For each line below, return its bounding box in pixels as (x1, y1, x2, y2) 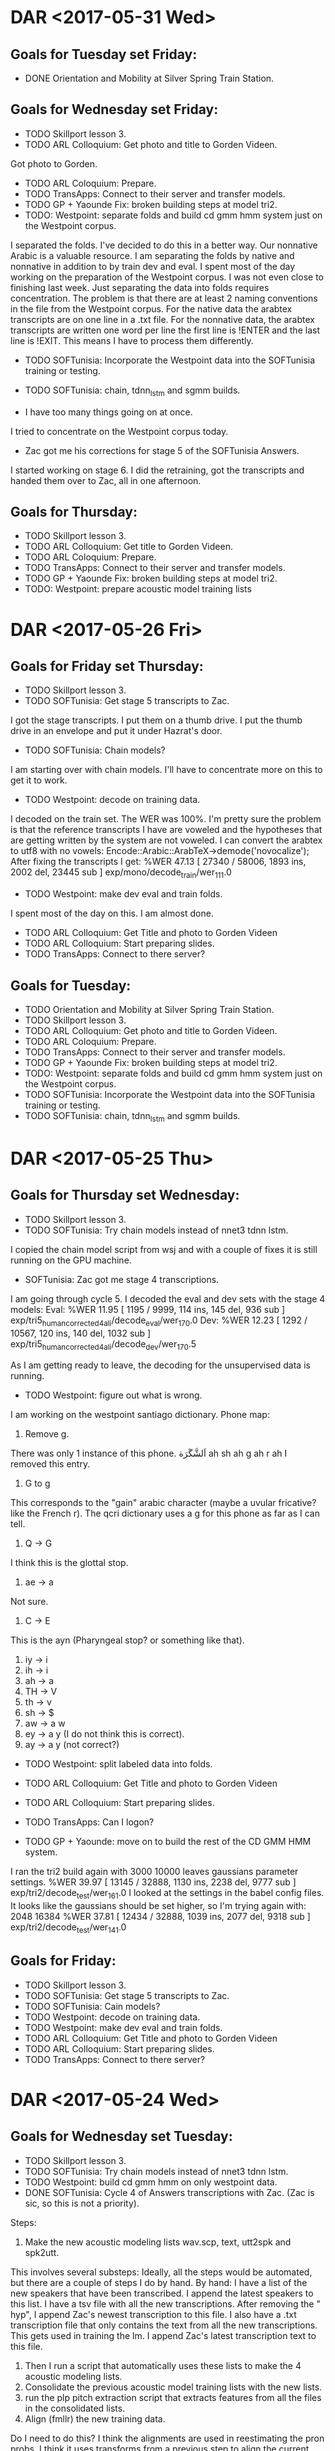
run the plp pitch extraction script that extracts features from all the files (24, 2391, 322, 2403)
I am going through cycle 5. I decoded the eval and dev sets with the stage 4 (10, 1292, 326, 1305)
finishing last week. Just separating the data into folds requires (10, 281, 270, 293)
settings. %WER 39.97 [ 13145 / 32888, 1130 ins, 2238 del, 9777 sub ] (10, 1876, 297, 1888)
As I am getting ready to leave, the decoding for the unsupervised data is (10, 1359, 311, 1371)
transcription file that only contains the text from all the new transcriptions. (10, 2319, 318, 2331)
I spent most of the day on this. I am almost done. (10, 907, 214, 920)
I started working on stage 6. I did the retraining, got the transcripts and (10, 464, 305, 476)
